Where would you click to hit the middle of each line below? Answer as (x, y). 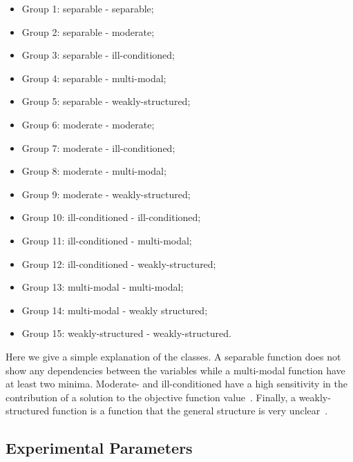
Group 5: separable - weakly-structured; (106, 101)
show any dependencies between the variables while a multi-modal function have (175, 370)
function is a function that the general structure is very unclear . (190, 411)
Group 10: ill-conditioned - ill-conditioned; (111, 217)
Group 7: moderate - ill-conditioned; (98, 147)
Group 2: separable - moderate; (88, 31)
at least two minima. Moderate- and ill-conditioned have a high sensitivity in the (176, 384)
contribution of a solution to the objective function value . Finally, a (151, 397)
